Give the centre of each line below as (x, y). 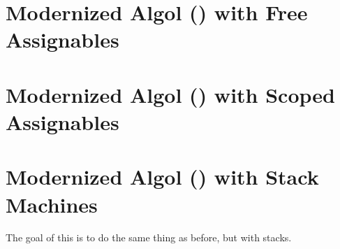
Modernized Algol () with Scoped (170, 94)
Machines (52, 204)
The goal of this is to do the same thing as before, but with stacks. (149, 237)
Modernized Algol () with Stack (162, 177)
